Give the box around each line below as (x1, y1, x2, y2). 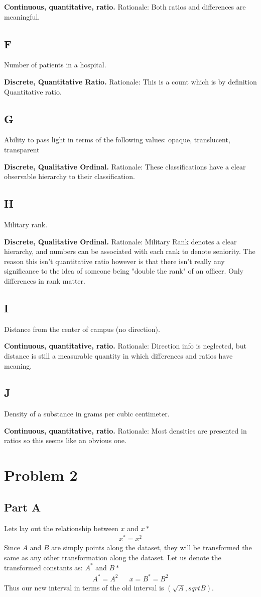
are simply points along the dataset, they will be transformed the (51, 542, 252, 553)
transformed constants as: (4, 562, 83, 572)
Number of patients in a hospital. (4, 59, 106, 70)
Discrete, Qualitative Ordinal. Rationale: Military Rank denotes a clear (4, 236, 237, 246)
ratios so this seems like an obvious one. (4, 435, 126, 446)
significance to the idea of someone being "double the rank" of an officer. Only (4, 266, 243, 276)
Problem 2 (4, 465, 78, 485)
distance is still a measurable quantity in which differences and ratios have (4, 350, 233, 361)
